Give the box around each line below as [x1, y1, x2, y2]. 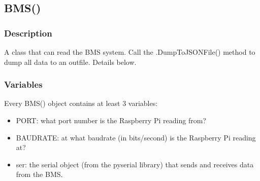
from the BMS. [16, 169, 63, 179]
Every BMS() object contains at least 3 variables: [4, 98, 158, 108]
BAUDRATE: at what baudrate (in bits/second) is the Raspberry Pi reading [16, 132, 256, 142]
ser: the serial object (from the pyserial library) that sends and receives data [16, 159, 254, 169]
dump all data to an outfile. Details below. [4, 56, 137, 67]
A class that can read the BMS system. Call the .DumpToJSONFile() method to [4, 47, 255, 57]
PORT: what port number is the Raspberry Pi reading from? [16, 115, 206, 125]
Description [4, 26, 52, 39]
